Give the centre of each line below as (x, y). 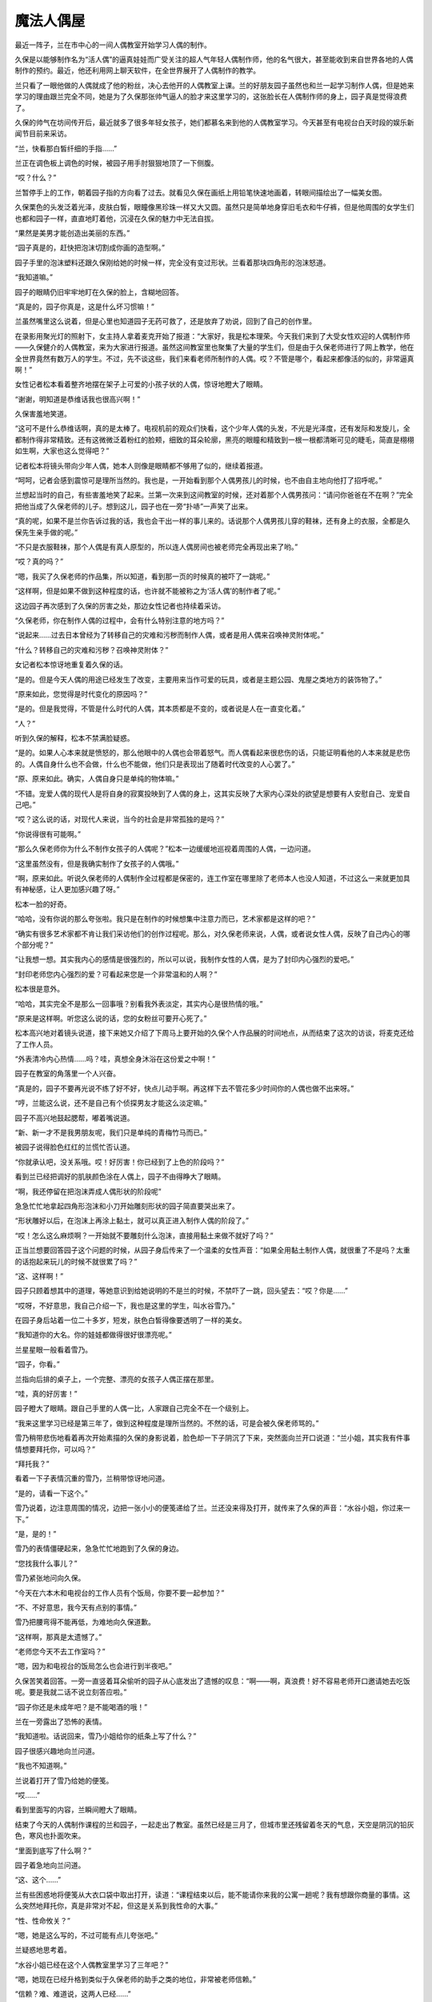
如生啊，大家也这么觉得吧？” (62, 451)
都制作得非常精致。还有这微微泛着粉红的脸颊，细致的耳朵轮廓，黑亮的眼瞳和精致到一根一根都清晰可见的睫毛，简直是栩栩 (214, 440)
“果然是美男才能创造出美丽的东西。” (72, 233)
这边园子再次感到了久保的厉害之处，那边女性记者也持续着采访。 (120, 605)
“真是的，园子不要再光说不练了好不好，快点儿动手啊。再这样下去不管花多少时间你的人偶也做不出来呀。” (184, 1088)
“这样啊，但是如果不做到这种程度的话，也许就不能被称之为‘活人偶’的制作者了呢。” (148, 591)
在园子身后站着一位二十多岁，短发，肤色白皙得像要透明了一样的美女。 (130, 1321)
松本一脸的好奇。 (43, 904)
